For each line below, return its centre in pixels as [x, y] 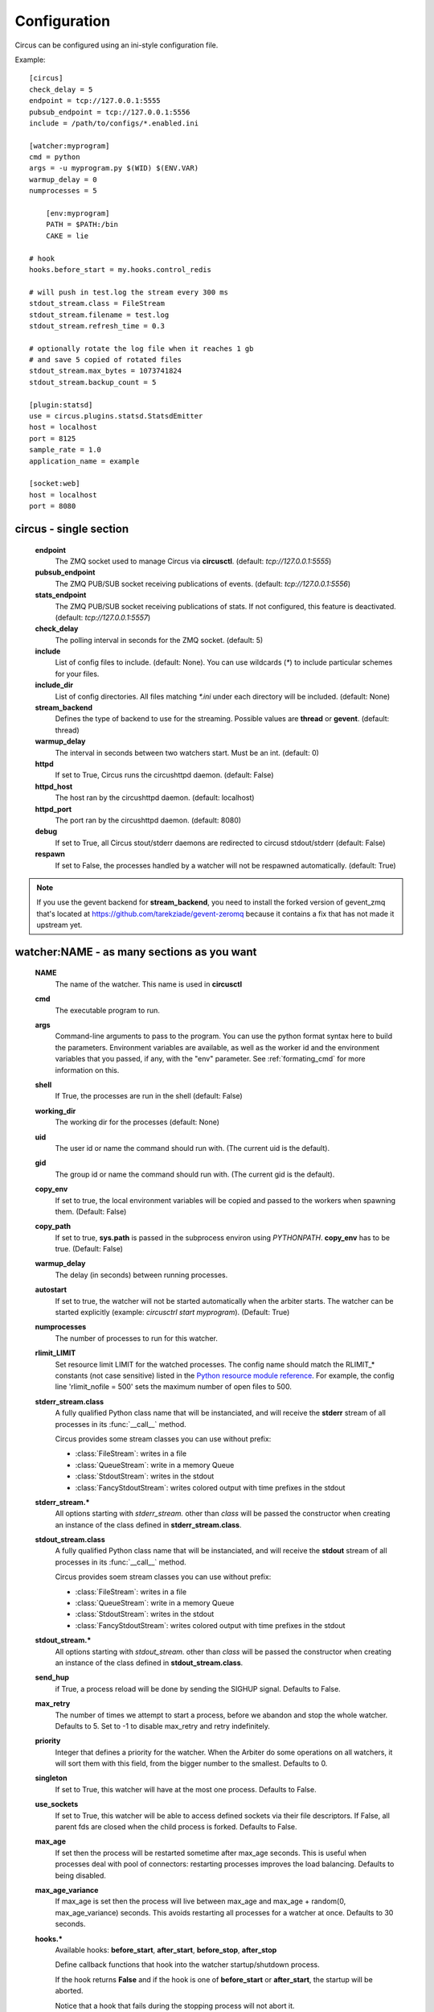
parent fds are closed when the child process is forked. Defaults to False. [176, 1827]
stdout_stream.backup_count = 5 [93, 382]
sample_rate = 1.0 [66, 450]
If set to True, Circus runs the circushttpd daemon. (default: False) [164, 775]
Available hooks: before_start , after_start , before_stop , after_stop [166, 1950]
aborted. [69, 1991]
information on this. [87, 1070]
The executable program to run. [108, 1010]
